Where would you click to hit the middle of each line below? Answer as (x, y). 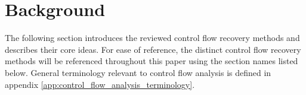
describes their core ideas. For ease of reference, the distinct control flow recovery (153, 49)
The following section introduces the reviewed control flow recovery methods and (152, 38)
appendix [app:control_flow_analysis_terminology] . (100, 84)
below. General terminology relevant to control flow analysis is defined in (138, 72)
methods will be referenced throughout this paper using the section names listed (152, 61)
